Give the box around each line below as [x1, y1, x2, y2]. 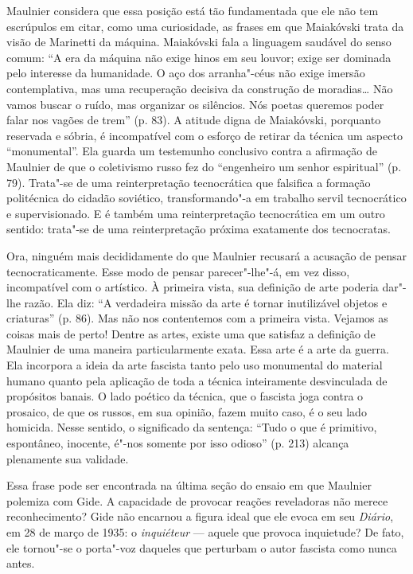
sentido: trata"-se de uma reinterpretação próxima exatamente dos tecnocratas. [6, 221, 391, 237]
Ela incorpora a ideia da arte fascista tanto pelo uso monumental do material [6, 357, 383, 373]
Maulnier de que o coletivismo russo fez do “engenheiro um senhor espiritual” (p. [6, 158, 402, 174]
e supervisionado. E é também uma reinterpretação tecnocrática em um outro [6, 205, 385, 221]
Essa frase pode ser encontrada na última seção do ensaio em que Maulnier [6, 477, 372, 494]
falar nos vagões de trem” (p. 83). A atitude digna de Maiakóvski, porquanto [6, 111, 381, 128]
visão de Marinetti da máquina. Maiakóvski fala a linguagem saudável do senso [6, 33, 392, 50]
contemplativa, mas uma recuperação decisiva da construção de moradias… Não [6, 80, 393, 96]
